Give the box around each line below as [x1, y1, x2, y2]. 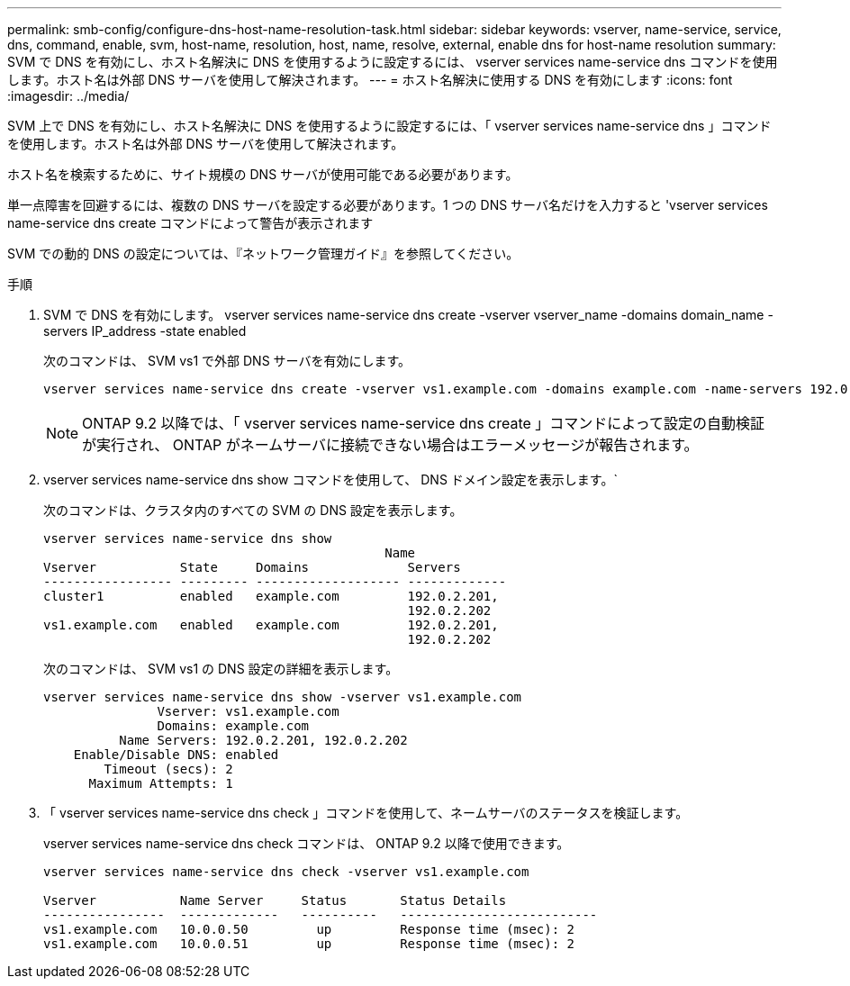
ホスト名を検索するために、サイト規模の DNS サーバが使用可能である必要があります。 [7, 167, 519, 182]
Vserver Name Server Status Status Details [43, 893, 507, 908]
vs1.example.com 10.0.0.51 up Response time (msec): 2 [43, 936, 575, 951]
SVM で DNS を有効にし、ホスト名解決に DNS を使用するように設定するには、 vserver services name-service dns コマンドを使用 [7, 54, 778, 69]
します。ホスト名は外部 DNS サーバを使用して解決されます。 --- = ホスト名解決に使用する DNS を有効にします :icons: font [7, 72, 733, 87]
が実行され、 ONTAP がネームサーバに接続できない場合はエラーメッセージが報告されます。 [82, 436, 699, 454]
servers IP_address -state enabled [43, 323, 247, 339]
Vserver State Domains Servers [43, 560, 461, 574]
